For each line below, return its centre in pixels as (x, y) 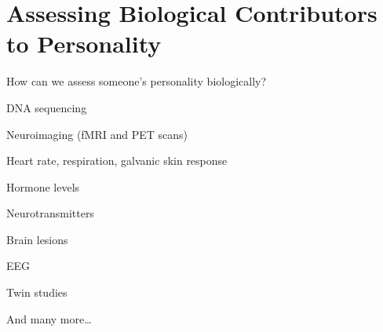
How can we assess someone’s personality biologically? (137, 81)
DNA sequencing (47, 107)
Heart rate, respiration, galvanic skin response (117, 161)
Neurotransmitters (50, 213)
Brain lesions (37, 239)
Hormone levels (43, 186)
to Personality (84, 44)
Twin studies (37, 292)
